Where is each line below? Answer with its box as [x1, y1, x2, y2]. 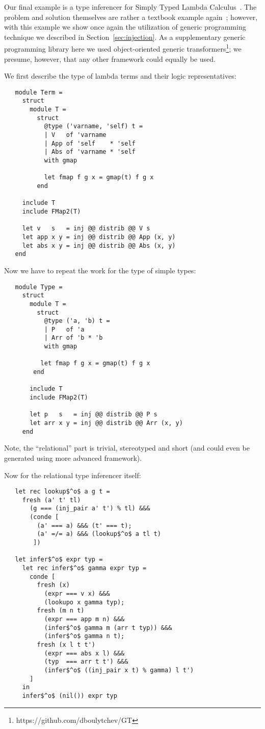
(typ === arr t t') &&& [44, 658, 128, 666]
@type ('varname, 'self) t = [44, 123, 143, 130]
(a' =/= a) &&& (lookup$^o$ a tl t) [37, 530, 161, 538]
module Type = [15, 283, 63, 291]
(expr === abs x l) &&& [44, 649, 125, 657]
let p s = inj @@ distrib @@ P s [30, 411, 157, 418]
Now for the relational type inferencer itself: [4, 469, 141, 480]
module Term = [15, 88, 63, 96]
